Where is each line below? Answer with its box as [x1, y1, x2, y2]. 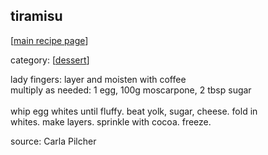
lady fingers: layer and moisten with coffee [10, 73, 187, 85]
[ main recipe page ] [10, 34, 89, 46]
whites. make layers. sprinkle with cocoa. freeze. [10, 115, 212, 128]
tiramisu [10, 8, 63, 25]
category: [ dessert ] [10, 54, 90, 66]
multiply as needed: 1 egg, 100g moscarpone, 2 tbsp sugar [10, 84, 252, 96]
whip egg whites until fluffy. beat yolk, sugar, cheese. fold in [10, 105, 258, 117]
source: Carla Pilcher [10, 135, 97, 147]
